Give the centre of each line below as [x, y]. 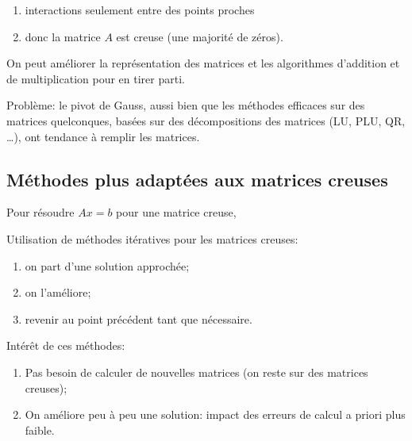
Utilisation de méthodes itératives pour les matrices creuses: [152, 238]
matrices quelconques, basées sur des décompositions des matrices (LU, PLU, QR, [206, 120]
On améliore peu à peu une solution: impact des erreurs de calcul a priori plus [215, 414]
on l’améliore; [58, 292]
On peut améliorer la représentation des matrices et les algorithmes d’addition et [203, 63]
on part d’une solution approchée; [107, 265]
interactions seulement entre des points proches [140, 10]
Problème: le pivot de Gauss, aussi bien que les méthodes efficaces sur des [186, 105]
